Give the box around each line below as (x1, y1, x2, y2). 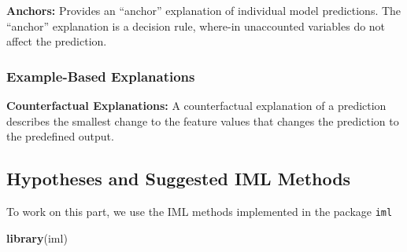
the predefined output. (6, 128, 114, 144)
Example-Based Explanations (6, 66, 195, 86)
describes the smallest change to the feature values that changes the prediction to (6, 112, 399, 129)
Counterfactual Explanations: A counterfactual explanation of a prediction (6, 97, 387, 113)
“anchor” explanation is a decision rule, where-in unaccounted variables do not (6, 17, 386, 34)
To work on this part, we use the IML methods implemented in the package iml (6, 203, 393, 219)
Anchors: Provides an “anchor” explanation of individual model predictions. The (6, 2, 401, 18)
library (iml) (6, 229, 68, 246)
